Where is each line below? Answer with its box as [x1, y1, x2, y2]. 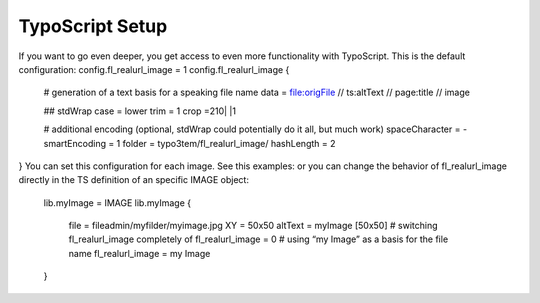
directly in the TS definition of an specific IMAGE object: [18, 174, 250, 186]
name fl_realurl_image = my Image [68, 247, 211, 259]
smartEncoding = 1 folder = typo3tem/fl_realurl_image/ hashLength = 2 [43, 137, 336, 149]
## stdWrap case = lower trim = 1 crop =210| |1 [43, 105, 237, 117]
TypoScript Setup [18, 15, 168, 37]
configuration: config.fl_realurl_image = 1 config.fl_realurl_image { [18, 63, 290, 75]
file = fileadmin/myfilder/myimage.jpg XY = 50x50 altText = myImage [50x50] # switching [68, 220, 438, 232]
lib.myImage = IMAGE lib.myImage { [43, 196, 192, 209]
